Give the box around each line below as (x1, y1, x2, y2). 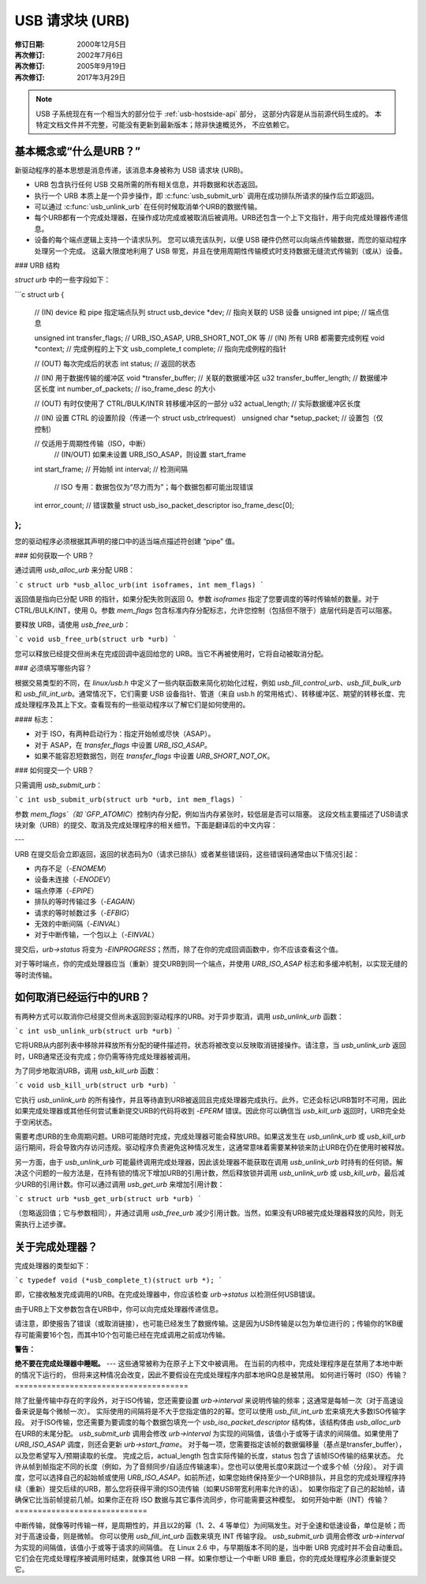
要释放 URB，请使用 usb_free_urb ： (14, 620, 131, 629)
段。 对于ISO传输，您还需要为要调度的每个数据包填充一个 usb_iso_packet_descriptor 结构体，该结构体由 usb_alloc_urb (14, 1417, 402, 1427)
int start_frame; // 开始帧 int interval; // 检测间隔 (34, 464, 189, 474)
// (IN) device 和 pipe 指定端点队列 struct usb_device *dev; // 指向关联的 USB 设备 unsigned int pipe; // (34, 308, 367, 317)
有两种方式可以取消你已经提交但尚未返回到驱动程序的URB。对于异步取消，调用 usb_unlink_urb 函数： (14, 1012, 345, 1021)
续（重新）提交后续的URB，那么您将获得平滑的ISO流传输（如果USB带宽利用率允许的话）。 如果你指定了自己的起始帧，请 (14, 1484, 405, 1493)
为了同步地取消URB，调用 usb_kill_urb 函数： (14, 1066, 162, 1075)
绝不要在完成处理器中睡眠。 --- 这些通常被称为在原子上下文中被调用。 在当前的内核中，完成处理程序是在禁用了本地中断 (14, 1359, 404, 1368)
